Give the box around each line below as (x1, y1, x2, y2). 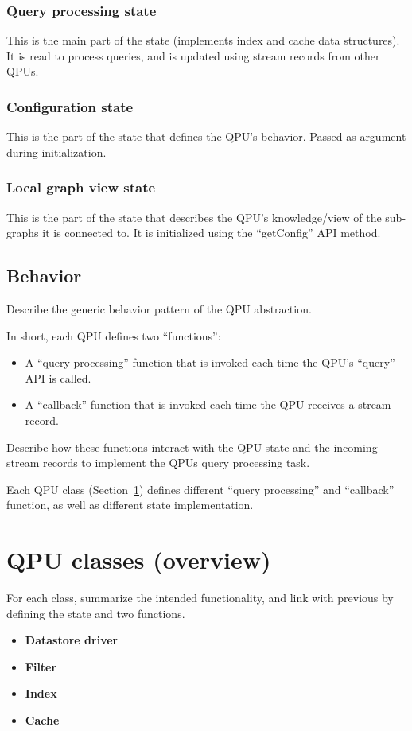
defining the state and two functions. (6, 605, 185, 621)
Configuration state (6, 96, 134, 116)
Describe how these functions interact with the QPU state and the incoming (6, 438, 378, 455)
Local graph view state (6, 177, 156, 197)
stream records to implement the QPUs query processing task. (6, 454, 310, 471)
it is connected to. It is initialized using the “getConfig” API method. (42, 224, 381, 241)
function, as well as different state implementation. (6, 496, 254, 513)
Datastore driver (25, 632, 119, 648)
